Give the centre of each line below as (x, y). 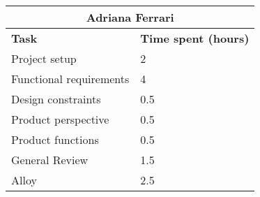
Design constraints (56, 99)
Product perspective (60, 119)
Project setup (44, 58)
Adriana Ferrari (130, 17)
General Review (50, 160)
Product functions (55, 139)
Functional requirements (70, 79)
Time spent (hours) (195, 38)
